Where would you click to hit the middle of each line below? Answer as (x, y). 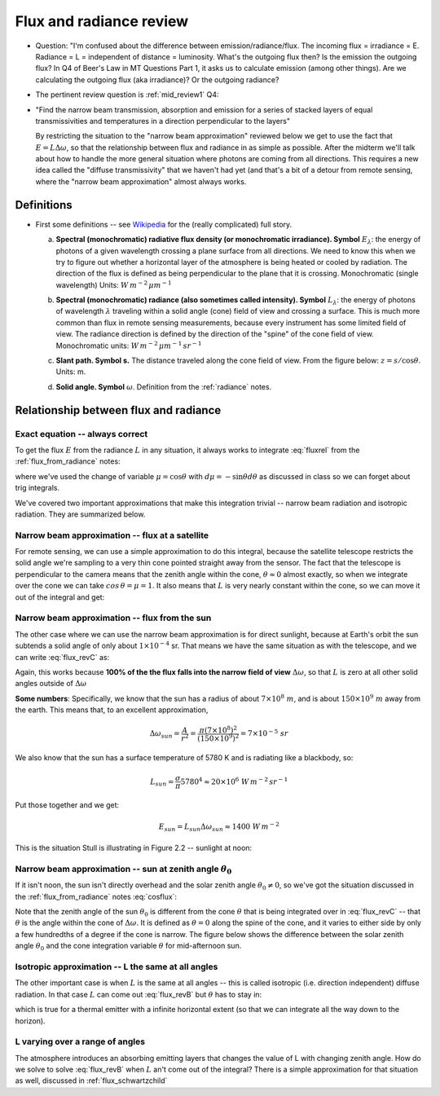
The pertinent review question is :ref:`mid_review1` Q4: (127, 95)
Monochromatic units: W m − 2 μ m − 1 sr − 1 (129, 345)
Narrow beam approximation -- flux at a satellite (112, 535)
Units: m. (71, 372)
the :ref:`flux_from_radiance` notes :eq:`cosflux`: (96, 896)
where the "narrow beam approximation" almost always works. (141, 181)
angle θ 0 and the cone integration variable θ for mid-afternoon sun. (128, 947)
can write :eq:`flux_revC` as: (62, 657)
